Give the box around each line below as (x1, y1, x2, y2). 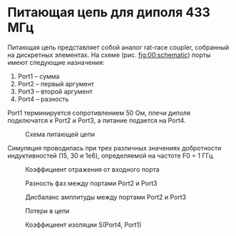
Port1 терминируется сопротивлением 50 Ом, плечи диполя (7, 108, 191, 117)
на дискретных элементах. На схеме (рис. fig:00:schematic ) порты (7, 51, 211, 59)
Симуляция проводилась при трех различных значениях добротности (7, 143, 222, 152)
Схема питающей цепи (25, 130, 95, 138)
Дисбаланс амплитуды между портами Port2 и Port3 (25, 193, 187, 201)
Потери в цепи (25, 206, 70, 215)
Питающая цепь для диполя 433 (7, 4, 210, 21)
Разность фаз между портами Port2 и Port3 (25, 179, 158, 188)
